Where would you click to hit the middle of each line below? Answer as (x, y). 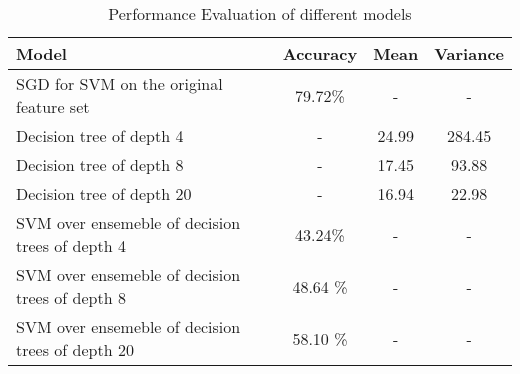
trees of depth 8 (71, 297)
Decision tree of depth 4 (100, 135)
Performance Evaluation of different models (260, 13)
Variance (469, 53)
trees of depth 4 (71, 245)
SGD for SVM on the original (119, 83)
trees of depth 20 (75, 349)
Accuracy (320, 53)
